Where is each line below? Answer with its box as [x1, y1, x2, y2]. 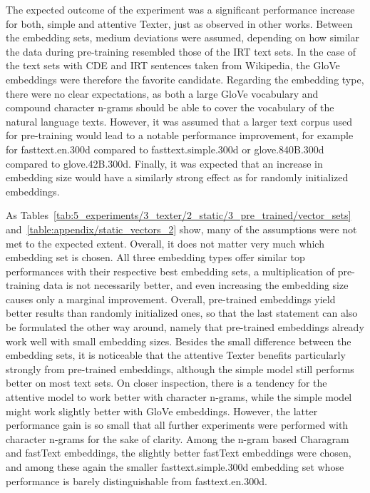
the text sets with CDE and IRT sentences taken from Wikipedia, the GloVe [6, 58, 340, 73]
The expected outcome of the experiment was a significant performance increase [6, 2, 355, 16]
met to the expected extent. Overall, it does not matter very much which [6, 235, 324, 250]
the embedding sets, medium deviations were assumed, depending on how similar [6, 30, 359, 45]
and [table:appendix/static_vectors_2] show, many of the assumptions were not [6, 221, 357, 236]
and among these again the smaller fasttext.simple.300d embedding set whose [6, 459, 344, 474]
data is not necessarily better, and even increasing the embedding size [43, 278, 349, 293]
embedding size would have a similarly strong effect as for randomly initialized [6, 170, 349, 185]
